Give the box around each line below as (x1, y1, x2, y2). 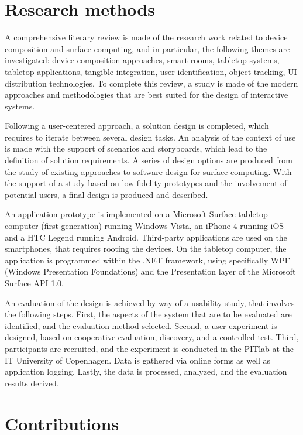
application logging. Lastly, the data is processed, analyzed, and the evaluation (5, 365, 287, 378)
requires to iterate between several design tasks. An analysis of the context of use (5, 131, 296, 143)
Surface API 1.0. (5, 277, 64, 289)
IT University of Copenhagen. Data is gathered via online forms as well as (5, 354, 271, 366)
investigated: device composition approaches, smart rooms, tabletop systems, (5, 54, 280, 66)
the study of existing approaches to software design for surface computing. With (5, 165, 292, 177)
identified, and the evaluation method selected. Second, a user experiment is (5, 319, 277, 331)
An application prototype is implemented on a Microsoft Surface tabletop (5, 208, 268, 220)
